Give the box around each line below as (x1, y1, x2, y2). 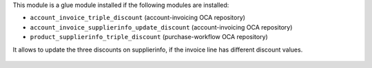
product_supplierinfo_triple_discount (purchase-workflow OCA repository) (30, 33, 268, 41)
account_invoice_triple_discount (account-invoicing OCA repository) (30, 14, 246, 22)
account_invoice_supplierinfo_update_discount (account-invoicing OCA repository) (30, 23, 293, 31)
